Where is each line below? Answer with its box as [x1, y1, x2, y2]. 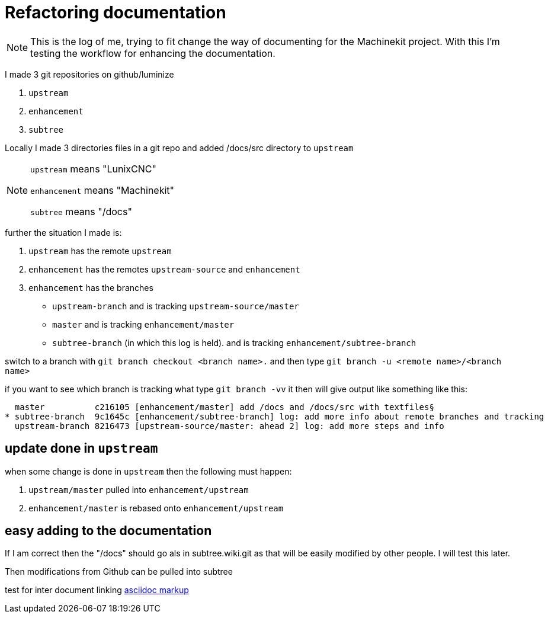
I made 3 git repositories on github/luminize [5, 69, 174, 79]
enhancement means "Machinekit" [30, 184, 175, 196]
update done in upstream [5, 441, 158, 456]
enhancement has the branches [28, 282, 153, 293]
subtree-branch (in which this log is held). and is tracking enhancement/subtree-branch [52, 337, 416, 348]
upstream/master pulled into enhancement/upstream [28, 484, 249, 495]
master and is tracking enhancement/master [52, 319, 235, 329]
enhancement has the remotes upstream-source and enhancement [28, 264, 300, 274]
